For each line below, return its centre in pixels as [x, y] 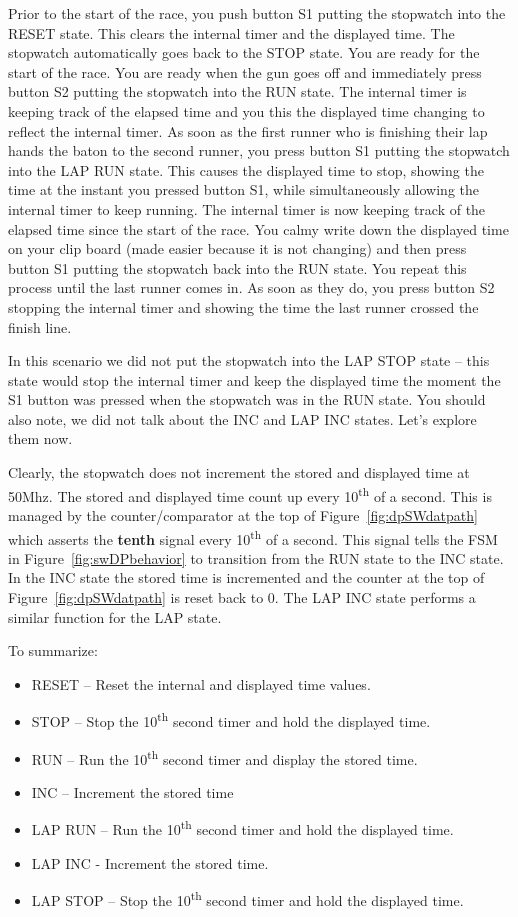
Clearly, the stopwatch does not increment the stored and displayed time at [239, 472]
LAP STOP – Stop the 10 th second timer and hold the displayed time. [247, 898]
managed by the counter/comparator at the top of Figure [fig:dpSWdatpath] [243, 514]
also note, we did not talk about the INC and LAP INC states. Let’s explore [242, 418]
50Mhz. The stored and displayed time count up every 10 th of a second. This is [250, 494]
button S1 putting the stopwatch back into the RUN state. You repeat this [237, 267]
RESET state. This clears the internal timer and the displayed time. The [231, 32]
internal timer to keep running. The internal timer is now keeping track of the [247, 208]
